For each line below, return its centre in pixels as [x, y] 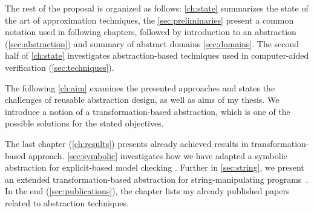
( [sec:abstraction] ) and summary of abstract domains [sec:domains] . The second [152, 43]
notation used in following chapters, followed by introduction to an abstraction [151, 32]
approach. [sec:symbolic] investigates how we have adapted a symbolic [158, 155]
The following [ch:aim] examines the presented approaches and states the [140, 87]
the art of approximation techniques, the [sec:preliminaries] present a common [149, 20]
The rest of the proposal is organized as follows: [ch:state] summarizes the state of [157, 8]
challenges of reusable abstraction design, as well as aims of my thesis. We [142, 100]
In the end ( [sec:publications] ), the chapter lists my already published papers [147, 191]
